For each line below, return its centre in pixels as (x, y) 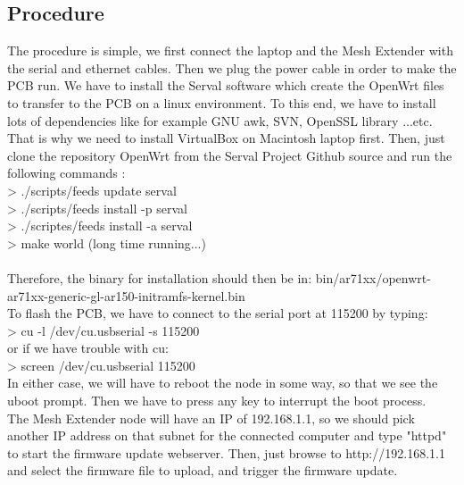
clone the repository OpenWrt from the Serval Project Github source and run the (230, 155)
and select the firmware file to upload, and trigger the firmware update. (203, 470)
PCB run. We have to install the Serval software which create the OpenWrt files (226, 85)
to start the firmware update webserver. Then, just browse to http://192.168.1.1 (226, 452)
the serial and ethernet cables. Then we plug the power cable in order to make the (232, 67)
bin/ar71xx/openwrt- (373, 277)
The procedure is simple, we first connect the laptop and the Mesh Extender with (230, 50)
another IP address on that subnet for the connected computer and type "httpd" (227, 435)
